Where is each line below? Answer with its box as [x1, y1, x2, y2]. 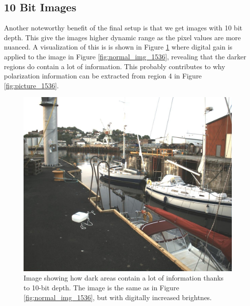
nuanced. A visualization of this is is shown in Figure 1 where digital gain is [4, 42, 233, 52]
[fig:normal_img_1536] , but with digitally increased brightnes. [24, 292, 212, 302]
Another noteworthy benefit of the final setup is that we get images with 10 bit [4, 23, 243, 33]
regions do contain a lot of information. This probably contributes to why [4, 61, 225, 71]
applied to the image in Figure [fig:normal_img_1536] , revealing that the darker [4, 51, 247, 61]
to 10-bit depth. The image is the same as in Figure [24, 282, 179, 292]
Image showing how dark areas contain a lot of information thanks [24, 273, 224, 283]
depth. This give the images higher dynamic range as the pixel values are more [4, 32, 241, 42]
